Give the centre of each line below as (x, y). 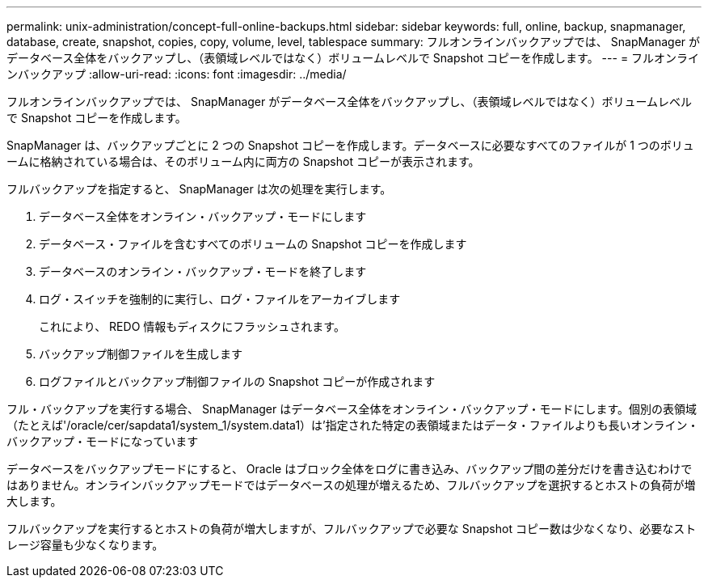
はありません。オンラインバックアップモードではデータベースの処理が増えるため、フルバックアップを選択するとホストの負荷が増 (351, 485)
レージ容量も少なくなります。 (85, 545)
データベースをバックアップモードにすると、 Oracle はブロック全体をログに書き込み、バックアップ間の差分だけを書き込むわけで (350, 469)
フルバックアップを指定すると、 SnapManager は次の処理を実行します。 (199, 189)
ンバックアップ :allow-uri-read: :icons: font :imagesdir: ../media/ (177, 74)
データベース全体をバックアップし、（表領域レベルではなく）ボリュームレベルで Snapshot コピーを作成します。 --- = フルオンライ (353, 58)
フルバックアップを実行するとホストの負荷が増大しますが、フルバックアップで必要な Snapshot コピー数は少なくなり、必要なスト (352, 529)
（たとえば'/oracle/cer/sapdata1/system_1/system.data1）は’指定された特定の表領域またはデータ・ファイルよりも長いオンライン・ (353, 425)
